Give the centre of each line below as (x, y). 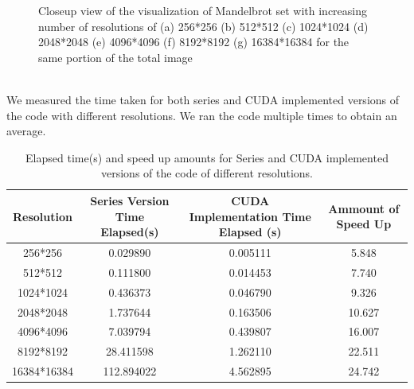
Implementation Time (250, 216)
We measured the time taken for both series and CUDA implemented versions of (203, 99)
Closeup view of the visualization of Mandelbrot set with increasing (203, 10)
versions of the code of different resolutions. (207, 173)
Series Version (130, 200)
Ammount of (364, 208)
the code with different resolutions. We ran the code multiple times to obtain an (202, 115)
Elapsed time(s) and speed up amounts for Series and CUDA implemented (207, 157)
